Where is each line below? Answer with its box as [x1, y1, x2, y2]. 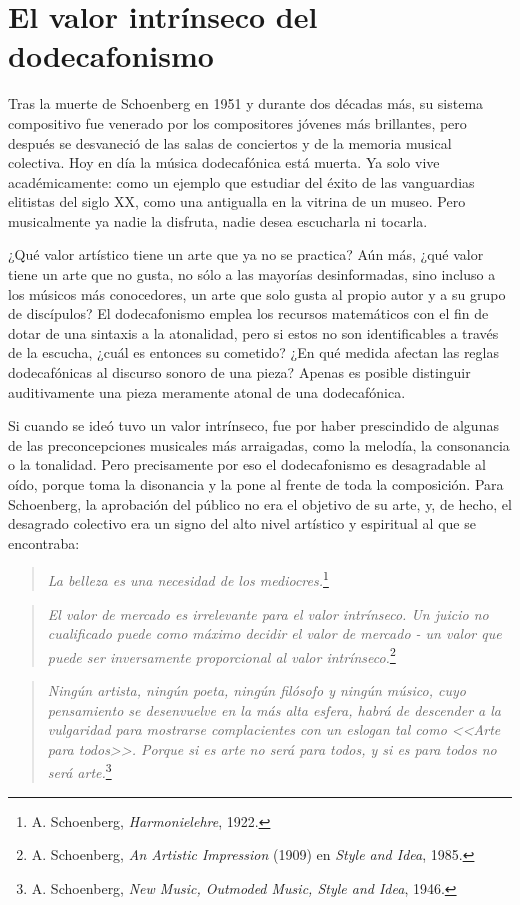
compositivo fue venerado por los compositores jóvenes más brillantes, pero [8, 112, 467, 133]
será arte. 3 [47, 759, 112, 783]
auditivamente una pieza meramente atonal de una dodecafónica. [8, 381, 406, 402]
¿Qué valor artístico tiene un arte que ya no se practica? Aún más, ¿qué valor [8, 244, 484, 265]
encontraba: [8, 532, 80, 553]
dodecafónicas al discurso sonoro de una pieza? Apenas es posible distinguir [8, 362, 471, 383]
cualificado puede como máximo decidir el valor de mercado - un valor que [47, 623, 502, 644]
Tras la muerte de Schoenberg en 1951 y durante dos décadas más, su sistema [8, 93, 484, 114]
